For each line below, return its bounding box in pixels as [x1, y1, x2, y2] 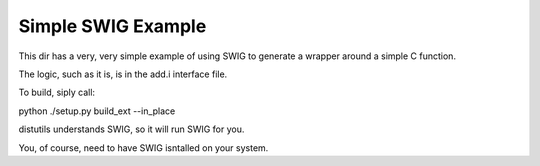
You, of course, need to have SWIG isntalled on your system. [18, 141, 269, 154]
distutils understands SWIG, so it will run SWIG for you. [18, 123, 245, 135]
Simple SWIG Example [18, 15, 207, 37]
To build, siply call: [18, 86, 95, 99]
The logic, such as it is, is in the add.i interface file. [18, 68, 228, 80]
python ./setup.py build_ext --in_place [18, 105, 176, 117]
